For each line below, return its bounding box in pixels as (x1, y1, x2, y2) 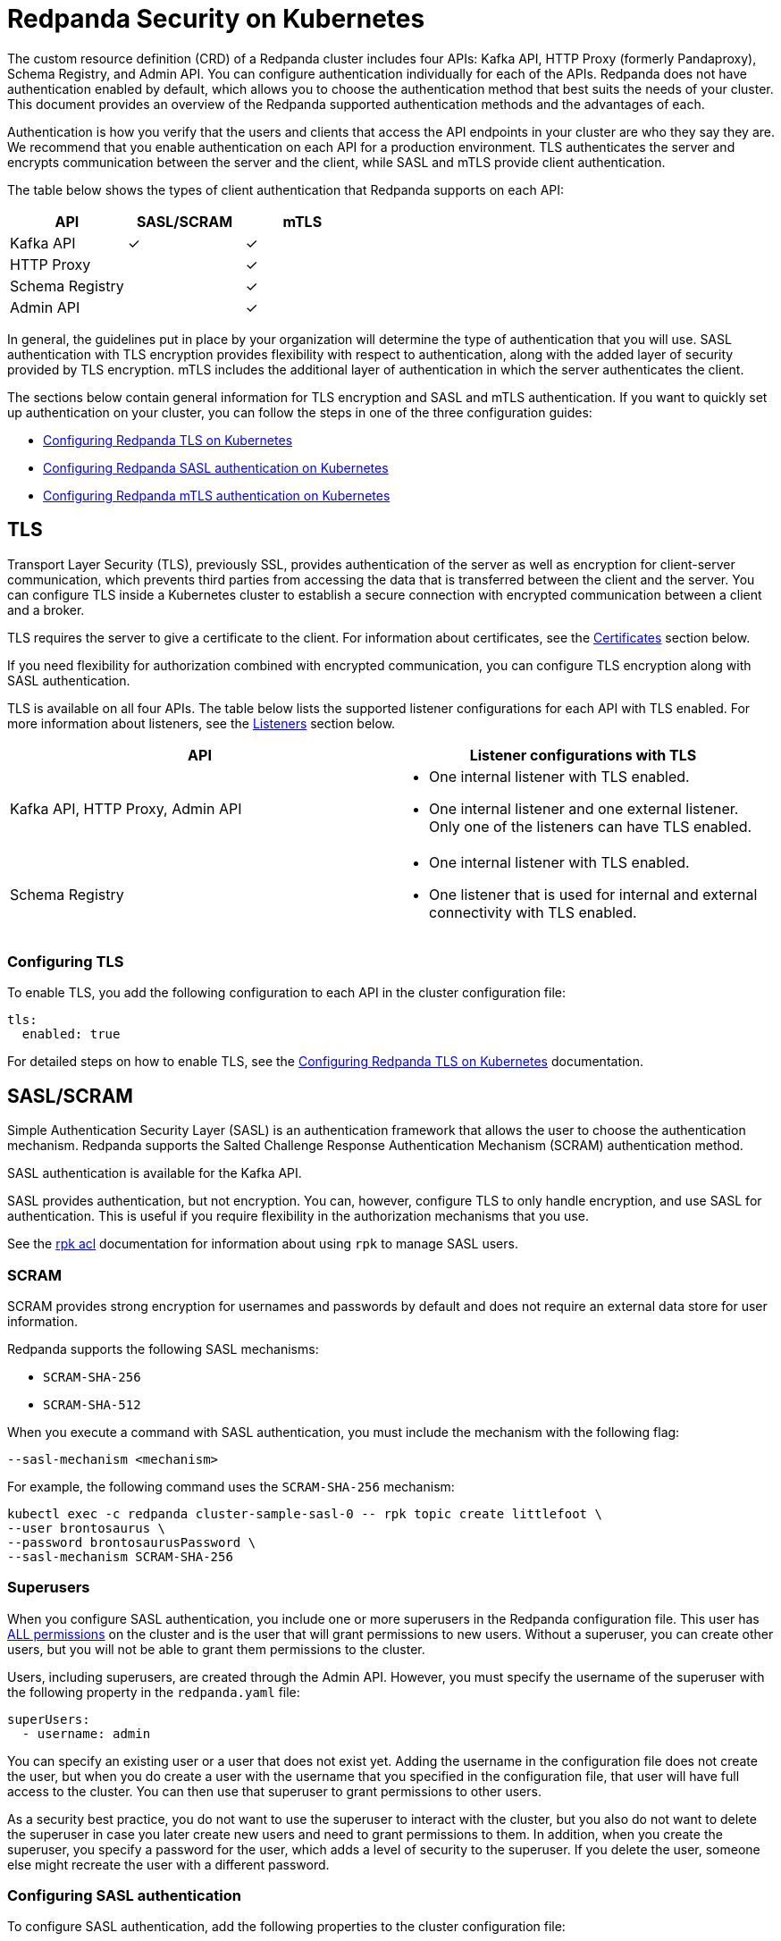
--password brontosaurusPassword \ (7, 1534, 256, 1550)
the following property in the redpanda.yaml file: (7, 1684, 300, 1700)
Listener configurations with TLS (469, 745, 697, 764)
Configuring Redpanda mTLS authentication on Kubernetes (43, 487, 390, 503)
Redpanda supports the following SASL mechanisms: (7, 1340, 319, 1357)
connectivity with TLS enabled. (429, 903, 637, 921)
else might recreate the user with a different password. (7, 1856, 330, 1872)
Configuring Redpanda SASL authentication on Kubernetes (43, 459, 389, 475)
